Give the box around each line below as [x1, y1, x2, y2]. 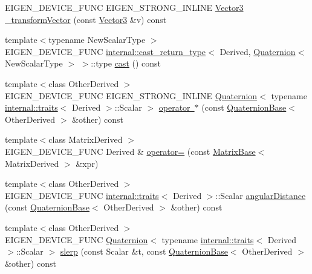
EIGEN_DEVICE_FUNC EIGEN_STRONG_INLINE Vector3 [5, 1, 244, 13]
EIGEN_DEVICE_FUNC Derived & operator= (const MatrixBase [5, 145, 256, 157]
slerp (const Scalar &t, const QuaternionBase [60, 245, 228, 258]
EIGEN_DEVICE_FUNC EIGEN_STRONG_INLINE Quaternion [5, 89, 258, 102]
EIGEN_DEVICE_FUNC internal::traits [5, 189, 159, 201]
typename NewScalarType [48, 33, 146, 46]
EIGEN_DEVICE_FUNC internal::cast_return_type [5, 45, 206, 57]
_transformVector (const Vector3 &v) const [5, 13, 167, 25]
